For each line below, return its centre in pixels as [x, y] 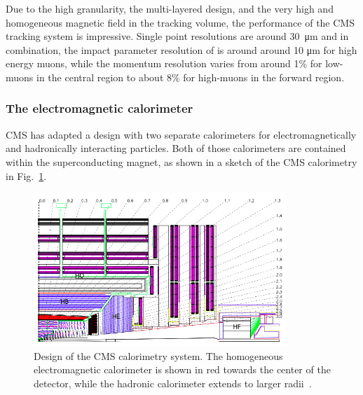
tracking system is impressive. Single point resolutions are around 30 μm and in [177, 36]
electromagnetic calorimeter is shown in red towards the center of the [182, 369]
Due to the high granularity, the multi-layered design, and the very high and [170, 8]
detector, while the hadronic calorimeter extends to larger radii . [173, 383]
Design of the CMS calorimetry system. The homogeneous [158, 355]
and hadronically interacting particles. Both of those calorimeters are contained [176, 148]
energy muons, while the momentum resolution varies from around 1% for [164, 63]
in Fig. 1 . [26, 175]
